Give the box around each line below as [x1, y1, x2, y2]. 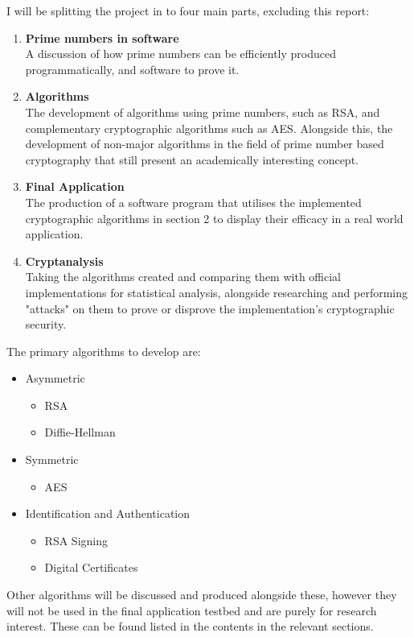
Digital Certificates [44, 559, 138, 576]
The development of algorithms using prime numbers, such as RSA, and [25, 103, 380, 120]
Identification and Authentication [25, 505, 191, 522]
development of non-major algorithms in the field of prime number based [25, 135, 384, 152]
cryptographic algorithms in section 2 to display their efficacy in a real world [25, 209, 404, 226]
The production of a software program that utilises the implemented [25, 193, 362, 210]
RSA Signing [44, 532, 108, 548]
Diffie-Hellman [44, 424, 116, 441]
